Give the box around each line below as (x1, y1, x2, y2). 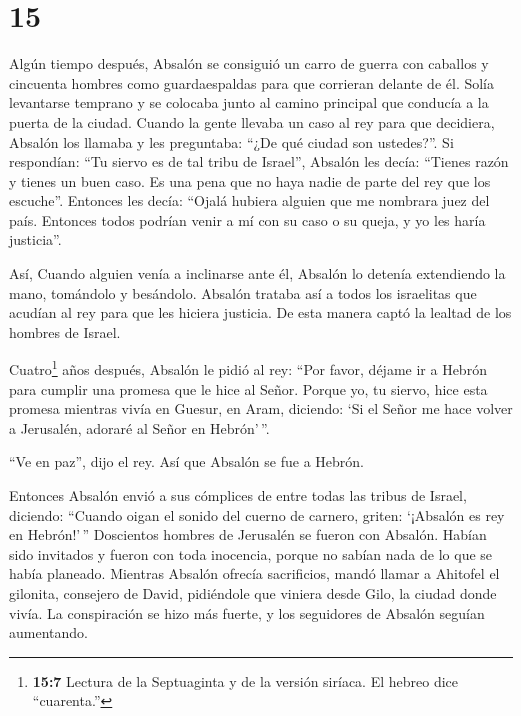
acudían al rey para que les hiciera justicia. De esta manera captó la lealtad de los (9, 302, 512, 323)
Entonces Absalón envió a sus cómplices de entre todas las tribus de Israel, (9, 485, 467, 506)
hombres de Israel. (9, 321, 121, 342)
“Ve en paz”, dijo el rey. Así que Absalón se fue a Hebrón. (9, 451, 364, 472)
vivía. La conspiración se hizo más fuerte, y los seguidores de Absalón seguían (9, 602, 485, 623)
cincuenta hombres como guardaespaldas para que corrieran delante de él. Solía (9, 72, 495, 93)
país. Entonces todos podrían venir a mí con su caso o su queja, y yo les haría (9, 209, 486, 230)
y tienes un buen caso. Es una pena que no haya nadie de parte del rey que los (9, 170, 491, 191)
